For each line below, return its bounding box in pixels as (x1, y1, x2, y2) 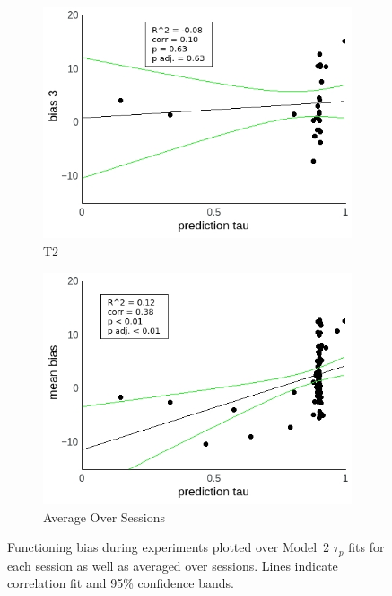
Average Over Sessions (43, 507, 166, 526)
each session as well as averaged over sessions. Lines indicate (7, 556, 338, 574)
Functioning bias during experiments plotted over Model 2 (7, 538, 330, 556)
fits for (348, 538, 385, 556)
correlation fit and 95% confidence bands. (7, 574, 234, 592)
